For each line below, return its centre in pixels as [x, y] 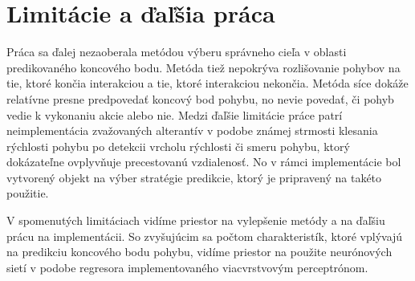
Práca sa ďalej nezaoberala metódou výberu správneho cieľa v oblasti [177, 52]
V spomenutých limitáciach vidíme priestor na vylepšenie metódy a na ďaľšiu [196, 220]
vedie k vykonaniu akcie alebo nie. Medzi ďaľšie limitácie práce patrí [175, 114]
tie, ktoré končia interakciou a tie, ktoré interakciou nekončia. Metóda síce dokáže [207, 83]
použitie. [28, 193]
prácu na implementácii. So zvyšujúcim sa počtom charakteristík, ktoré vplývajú [205, 236]
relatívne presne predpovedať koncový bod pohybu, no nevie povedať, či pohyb [200, 98]
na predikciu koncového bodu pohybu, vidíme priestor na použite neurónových [199, 252]
